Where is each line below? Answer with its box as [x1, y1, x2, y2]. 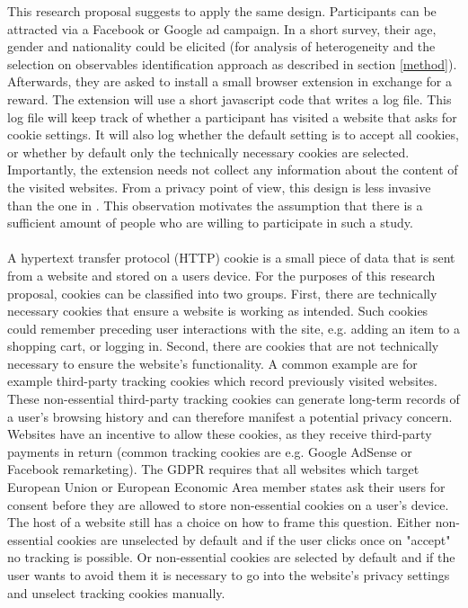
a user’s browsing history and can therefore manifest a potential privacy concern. [7, 407, 453, 425]
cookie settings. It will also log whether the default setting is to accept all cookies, [7, 125, 459, 144]
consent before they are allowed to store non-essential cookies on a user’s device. [7, 495, 449, 514]
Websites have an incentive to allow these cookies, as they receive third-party [7, 425, 432, 443]
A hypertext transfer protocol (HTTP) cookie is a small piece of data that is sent [7, 248, 455, 267]
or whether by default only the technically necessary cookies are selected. [7, 142, 410, 161]
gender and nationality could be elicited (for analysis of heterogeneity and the [7, 37, 436, 56]
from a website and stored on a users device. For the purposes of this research [7, 265, 436, 284]
